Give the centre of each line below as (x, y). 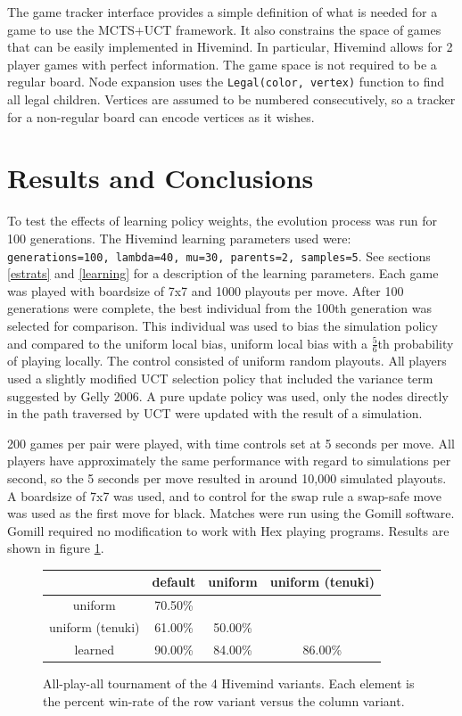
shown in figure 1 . (56, 548)
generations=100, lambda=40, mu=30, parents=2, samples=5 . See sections (219, 255)
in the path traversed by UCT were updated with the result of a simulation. (215, 413)
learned (94, 649)
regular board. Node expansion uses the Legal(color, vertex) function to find (226, 82)
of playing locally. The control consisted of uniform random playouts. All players (227, 361)
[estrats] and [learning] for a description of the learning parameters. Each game (223, 273)
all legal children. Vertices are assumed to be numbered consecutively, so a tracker (231, 99)
